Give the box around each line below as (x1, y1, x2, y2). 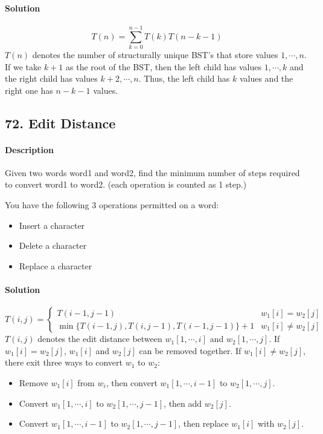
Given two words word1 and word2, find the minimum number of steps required (5, 166, 300, 179)
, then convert (106, 376, 158, 389)
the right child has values (5, 72, 98, 85)
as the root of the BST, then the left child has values (66, 60, 262, 73)
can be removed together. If (139, 344, 241, 357)
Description (5, 143, 54, 156)
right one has (5, 84, 53, 96)
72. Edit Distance (5, 113, 116, 132)
